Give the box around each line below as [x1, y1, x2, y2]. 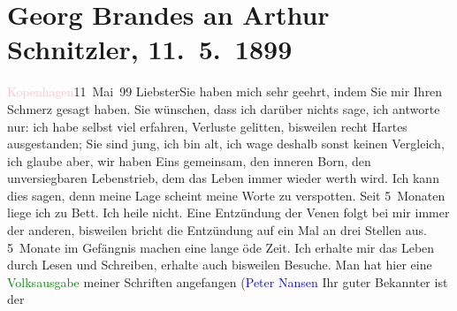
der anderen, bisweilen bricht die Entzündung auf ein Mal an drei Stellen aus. [7, 221, 428, 239]
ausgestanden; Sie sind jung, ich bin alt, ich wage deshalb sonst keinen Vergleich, [7, 134, 445, 153]
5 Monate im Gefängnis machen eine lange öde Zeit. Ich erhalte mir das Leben [7, 238, 435, 256]
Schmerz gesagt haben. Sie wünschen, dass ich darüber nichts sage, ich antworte [7, 99, 440, 118]
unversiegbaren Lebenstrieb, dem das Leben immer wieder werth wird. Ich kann [7, 169, 439, 187]
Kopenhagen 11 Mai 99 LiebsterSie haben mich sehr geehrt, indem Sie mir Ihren [7, 82, 443, 101]
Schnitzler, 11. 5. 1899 [7, 31, 293, 67]
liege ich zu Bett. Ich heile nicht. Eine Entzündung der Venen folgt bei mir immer [7, 203, 450, 222]
